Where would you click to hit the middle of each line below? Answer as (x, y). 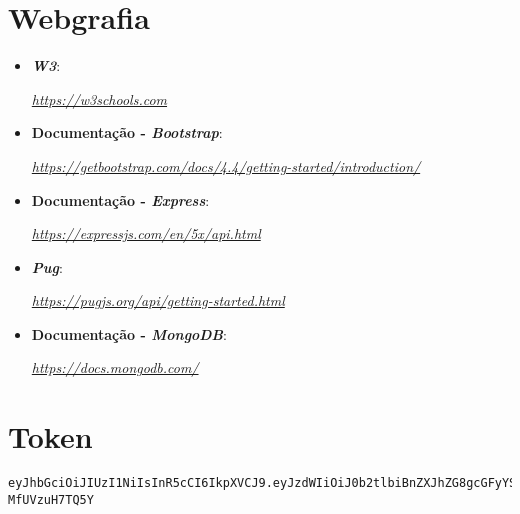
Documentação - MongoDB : (129, 333)
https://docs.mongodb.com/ (115, 367)
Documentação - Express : (120, 199)
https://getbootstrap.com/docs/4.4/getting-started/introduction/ (226, 165)
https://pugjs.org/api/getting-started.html (158, 300)
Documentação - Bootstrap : (127, 132)
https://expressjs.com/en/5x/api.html (146, 233)
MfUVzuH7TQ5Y (51, 499)
